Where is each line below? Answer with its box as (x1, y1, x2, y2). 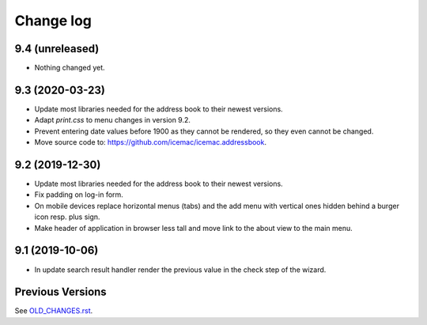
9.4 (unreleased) (14, 42, 100, 55)
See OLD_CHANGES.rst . (14, 306, 93, 316)
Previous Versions (14, 285, 107, 299)
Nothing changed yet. (34, 63, 106, 73)
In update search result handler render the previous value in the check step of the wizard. (34, 265, 327, 274)
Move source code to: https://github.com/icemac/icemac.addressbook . (34, 138, 266, 147)
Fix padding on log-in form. (34, 190, 124, 199)
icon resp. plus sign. (34, 212, 100, 221)
